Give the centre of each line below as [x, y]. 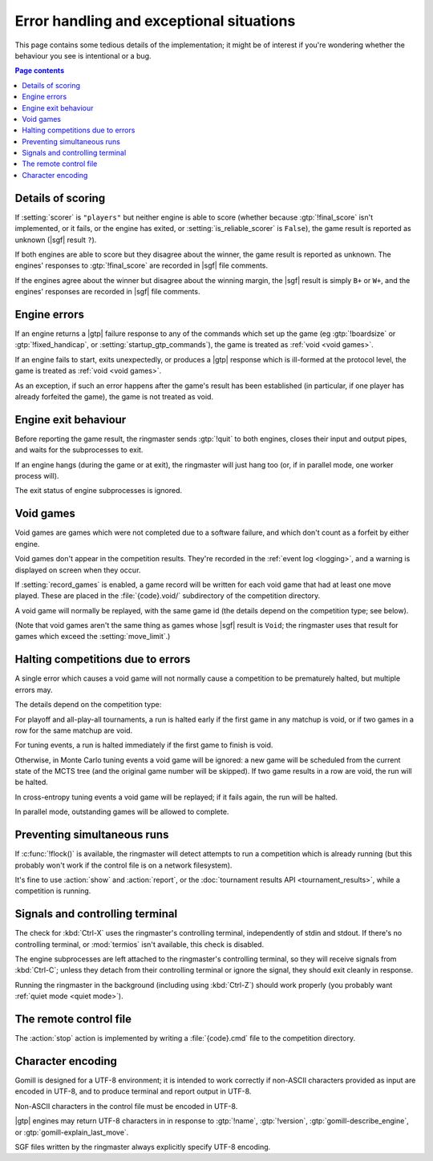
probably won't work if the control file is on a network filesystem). [123, 865]
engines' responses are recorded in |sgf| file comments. [107, 292]
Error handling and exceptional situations [155, 21]
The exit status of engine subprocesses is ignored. [99, 491]
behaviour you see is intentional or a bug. [83, 55]
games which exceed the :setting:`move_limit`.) [93, 637]
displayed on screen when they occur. [78, 570]
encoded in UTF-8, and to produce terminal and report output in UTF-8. [133, 1091]
